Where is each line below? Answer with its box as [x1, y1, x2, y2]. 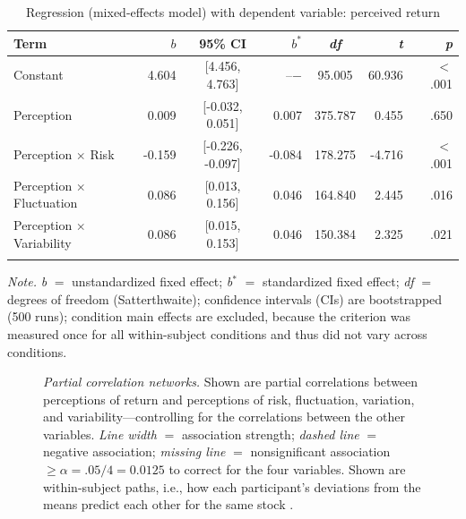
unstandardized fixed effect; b [72, 272, 233, 291]
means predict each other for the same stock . [43, 495, 294, 514]
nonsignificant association [250, 442, 391, 461]
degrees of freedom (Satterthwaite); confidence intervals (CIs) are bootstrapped [7, 289, 443, 308]
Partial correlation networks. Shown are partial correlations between [43, 372, 419, 391]
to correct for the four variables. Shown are [168, 460, 406, 479]
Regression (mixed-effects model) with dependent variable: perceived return [25, 3, 441, 21]
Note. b [7, 272, 47, 291]
